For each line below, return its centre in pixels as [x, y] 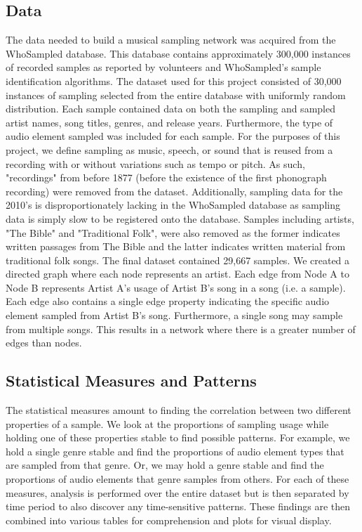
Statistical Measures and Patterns [131, 381]
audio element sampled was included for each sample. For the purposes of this [173, 136]
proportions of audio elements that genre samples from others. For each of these [177, 479]
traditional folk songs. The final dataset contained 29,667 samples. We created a [178, 260]
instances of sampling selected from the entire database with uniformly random [176, 95]
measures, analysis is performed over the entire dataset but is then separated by [177, 492]
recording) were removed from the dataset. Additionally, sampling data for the [174, 191]
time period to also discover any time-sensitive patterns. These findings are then [178, 506]
